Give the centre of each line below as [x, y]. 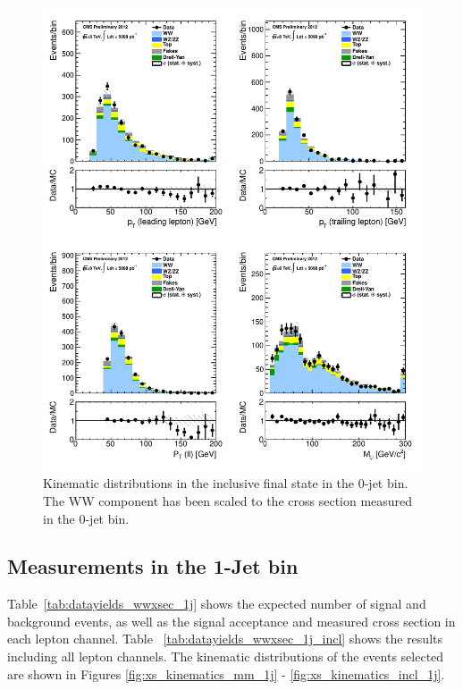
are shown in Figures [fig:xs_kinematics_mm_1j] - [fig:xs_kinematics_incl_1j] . [226, 673]
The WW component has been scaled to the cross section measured [228, 500]
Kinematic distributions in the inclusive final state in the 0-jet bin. [226, 483]
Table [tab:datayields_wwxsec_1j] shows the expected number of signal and [217, 604]
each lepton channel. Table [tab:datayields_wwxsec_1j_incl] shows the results [225, 639]
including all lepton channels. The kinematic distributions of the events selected [226, 656]
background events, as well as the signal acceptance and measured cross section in [231, 621]
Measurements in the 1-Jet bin [153, 566]
